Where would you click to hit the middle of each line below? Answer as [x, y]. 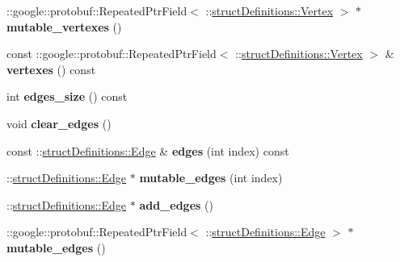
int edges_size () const [67, 96]
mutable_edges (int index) [211, 178]
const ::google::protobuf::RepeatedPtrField [112, 54]
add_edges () [176, 204]
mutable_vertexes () [64, 26]
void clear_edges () [59, 123]
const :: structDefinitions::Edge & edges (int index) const [148, 150]
